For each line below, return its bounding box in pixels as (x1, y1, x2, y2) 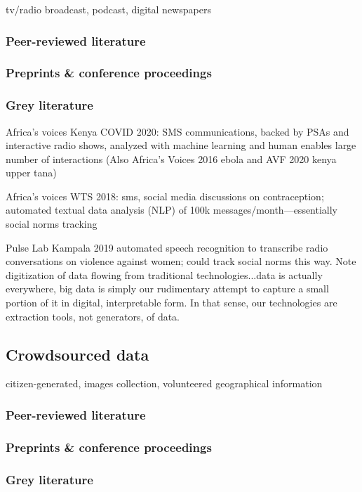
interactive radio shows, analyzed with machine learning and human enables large (6, 138, 356, 153)
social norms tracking (6, 216, 98, 231)
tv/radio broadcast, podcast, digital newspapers (6, 2, 211, 16)
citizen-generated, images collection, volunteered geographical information (6, 376, 323, 391)
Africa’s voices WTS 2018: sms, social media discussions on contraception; (6, 188, 324, 203)
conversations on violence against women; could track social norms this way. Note (6, 254, 356, 268)
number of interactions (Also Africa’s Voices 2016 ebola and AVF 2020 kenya (6, 151, 337, 166)
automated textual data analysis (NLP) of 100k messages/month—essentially (6, 202, 338, 217)
